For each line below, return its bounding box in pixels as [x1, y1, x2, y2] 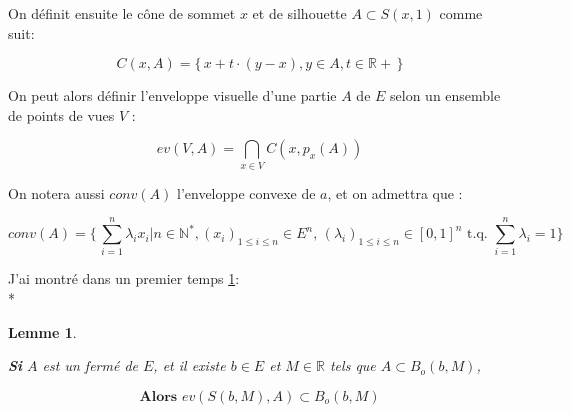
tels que [329, 355, 376, 376]
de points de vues [8, 104, 115, 125]
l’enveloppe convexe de [177, 182, 316, 203]
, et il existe [153, 355, 226, 376]
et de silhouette [252, 3, 347, 23]
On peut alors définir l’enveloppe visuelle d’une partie [8, 85, 337, 106]
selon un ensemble [390, 85, 501, 106]
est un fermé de [42, 355, 138, 376]
